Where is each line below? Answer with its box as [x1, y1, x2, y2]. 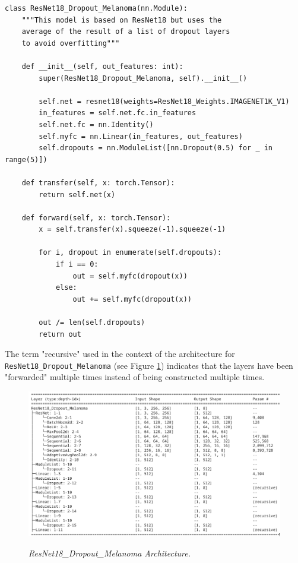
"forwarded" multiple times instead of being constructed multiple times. [5, 371, 265, 383]
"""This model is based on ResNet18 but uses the [21, 15, 222, 24]
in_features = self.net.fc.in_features [39, 109, 196, 118]
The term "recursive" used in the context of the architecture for [5, 347, 235, 360]
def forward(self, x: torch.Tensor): [21, 213, 171, 222]
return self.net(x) [39, 190, 116, 199]
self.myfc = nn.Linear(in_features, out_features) [39, 132, 243, 141]
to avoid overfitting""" [21, 39, 120, 48]
